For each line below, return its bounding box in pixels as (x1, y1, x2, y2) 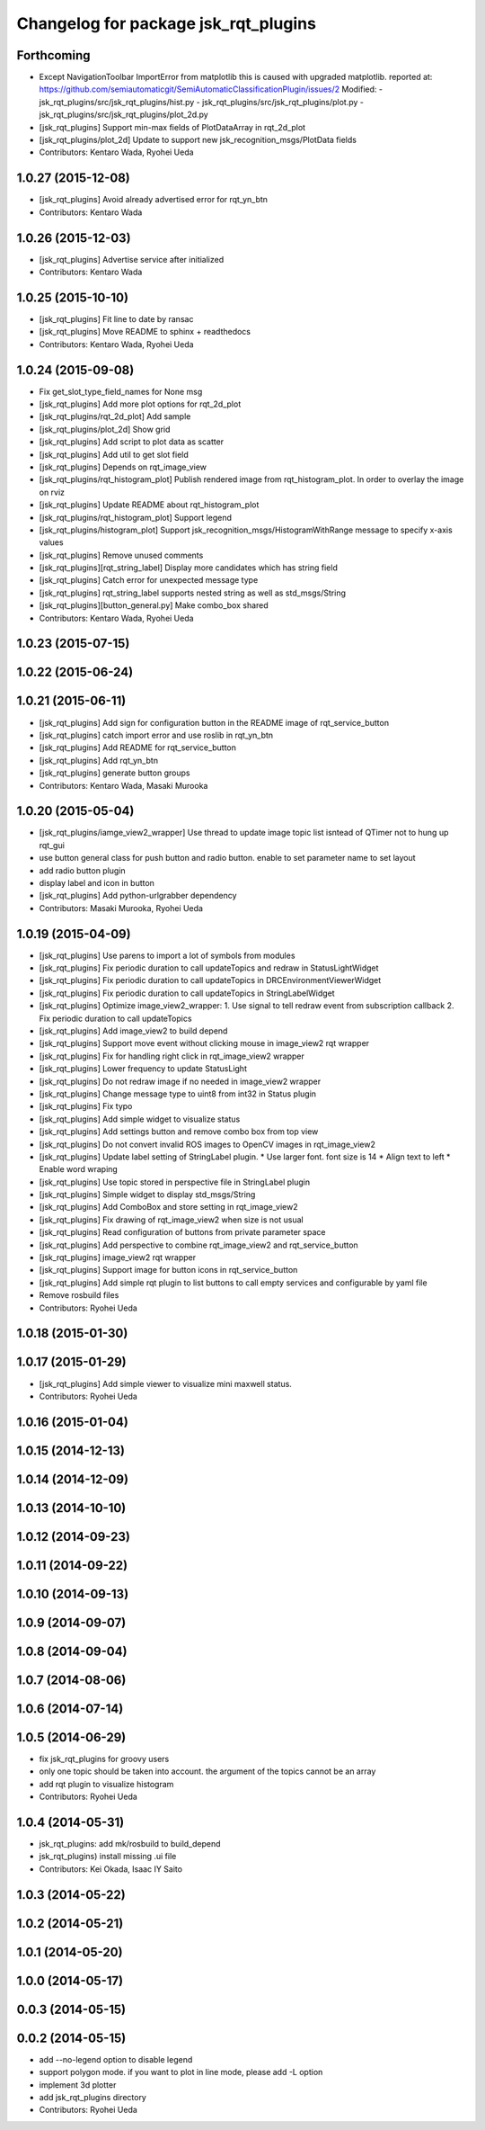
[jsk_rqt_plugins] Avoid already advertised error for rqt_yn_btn (39, 194, 269, 205)
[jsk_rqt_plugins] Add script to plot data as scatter (39, 436, 225, 447)
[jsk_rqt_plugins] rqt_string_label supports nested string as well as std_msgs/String (39, 587, 346, 598)
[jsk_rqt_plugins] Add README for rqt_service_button (39, 742, 237, 753)
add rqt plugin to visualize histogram (39, 1778, 174, 1789)
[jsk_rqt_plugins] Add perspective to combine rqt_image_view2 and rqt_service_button (39, 1240, 358, 1250)
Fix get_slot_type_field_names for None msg (39, 386, 203, 397)
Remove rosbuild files (39, 1290, 119, 1301)
